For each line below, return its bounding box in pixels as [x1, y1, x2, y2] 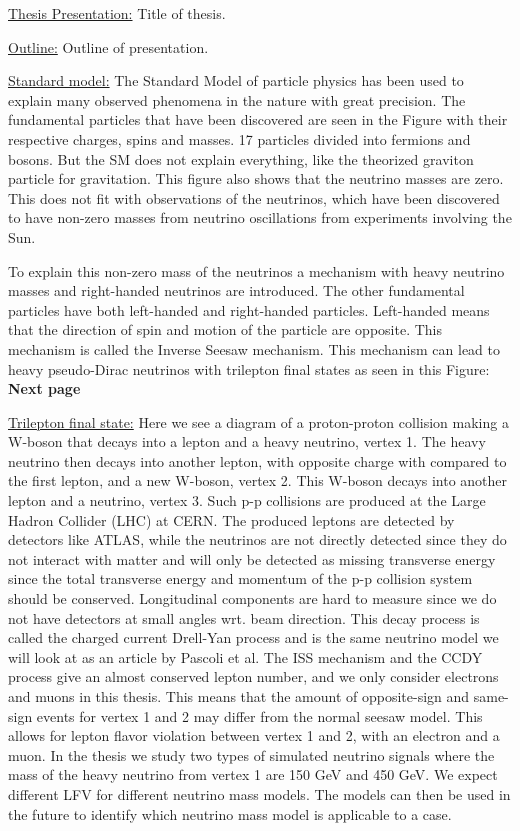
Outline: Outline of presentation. [8, 36, 209, 57]
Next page [8, 378, 81, 399]
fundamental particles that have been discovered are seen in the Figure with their [8, 109, 508, 130]
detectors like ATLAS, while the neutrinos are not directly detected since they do [8, 529, 507, 550]
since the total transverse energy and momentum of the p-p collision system [8, 568, 473, 589]
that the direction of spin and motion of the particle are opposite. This [8, 319, 442, 340]
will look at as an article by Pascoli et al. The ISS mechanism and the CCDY [8, 646, 483, 667]
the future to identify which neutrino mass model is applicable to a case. [8, 803, 452, 824]
